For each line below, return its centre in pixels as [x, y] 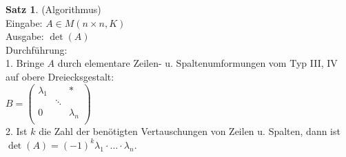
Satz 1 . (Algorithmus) [53, 9]
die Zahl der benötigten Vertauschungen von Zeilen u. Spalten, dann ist [190, 131]
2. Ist [17, 131]
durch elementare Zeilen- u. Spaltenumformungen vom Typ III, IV [197, 63]
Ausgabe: [25, 36]
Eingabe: [24, 22]
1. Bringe [25, 63]
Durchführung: [37, 49]
